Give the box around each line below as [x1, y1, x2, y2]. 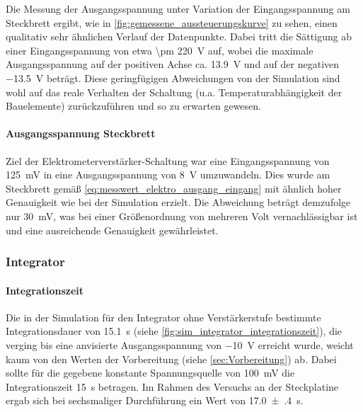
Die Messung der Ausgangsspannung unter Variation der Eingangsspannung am [6, 1, 350, 16]
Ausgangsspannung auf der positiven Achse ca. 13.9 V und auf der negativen [6, 57, 340, 71]
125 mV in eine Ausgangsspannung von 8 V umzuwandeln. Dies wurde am [6, 167, 330, 182]
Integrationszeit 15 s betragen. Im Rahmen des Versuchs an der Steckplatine [6, 379, 339, 394]
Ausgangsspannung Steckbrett [6, 126, 156, 141]
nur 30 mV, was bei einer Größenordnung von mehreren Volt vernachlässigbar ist [6, 208, 358, 223]
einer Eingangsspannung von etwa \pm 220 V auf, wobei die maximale [6, 42, 313, 57]
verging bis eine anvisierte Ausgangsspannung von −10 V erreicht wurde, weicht [6, 337, 354, 352]
